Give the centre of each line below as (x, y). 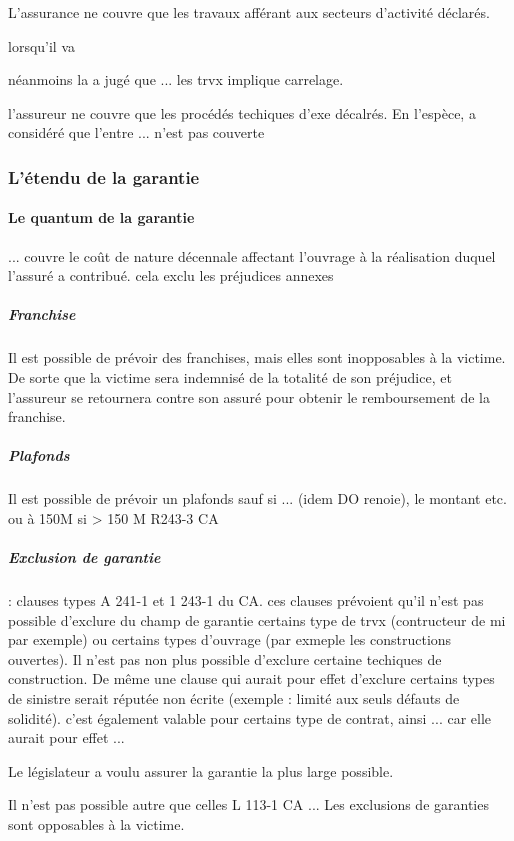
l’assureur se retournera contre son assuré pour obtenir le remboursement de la (249, 396)
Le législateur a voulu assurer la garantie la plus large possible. (201, 770)
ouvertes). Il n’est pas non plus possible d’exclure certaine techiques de (225, 658)
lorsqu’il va (42, 45)
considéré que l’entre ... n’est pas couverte (136, 132)
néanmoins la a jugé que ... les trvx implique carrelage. (176, 79)
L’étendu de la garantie (104, 176)
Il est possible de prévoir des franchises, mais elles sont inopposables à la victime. (257, 357)
